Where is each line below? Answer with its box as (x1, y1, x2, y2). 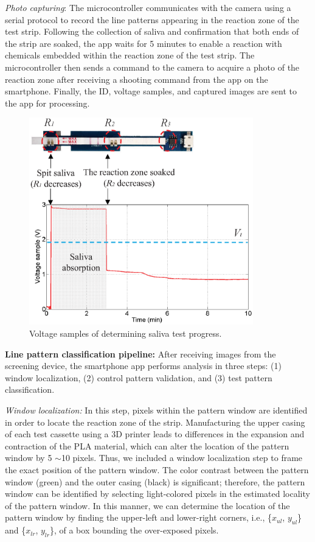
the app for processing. (5, 96, 90, 109)
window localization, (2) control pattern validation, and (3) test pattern (5, 371, 272, 384)
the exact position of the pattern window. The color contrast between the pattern (5, 463, 309, 476)
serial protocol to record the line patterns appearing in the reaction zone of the (5, 13, 299, 26)
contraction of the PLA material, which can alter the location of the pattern (5, 439, 289, 452)
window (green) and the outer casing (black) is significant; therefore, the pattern (5, 475, 305, 488)
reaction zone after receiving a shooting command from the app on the (5, 72, 268, 85)
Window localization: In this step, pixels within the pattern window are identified (5, 404, 308, 417)
